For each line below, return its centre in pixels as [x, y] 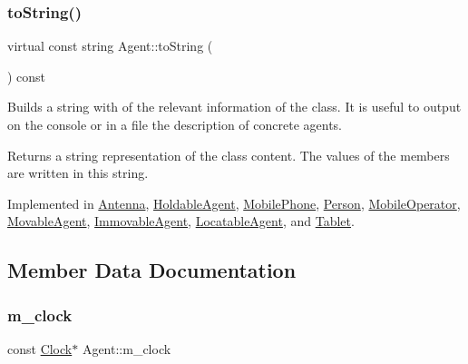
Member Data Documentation [152, 270]
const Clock [40, 348]
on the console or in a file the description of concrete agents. [175, 124]
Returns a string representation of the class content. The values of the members [229, 155]
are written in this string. [78, 173]
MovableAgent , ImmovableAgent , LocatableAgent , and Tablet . [181, 221]
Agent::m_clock [127, 348]
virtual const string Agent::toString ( [110, 46]
